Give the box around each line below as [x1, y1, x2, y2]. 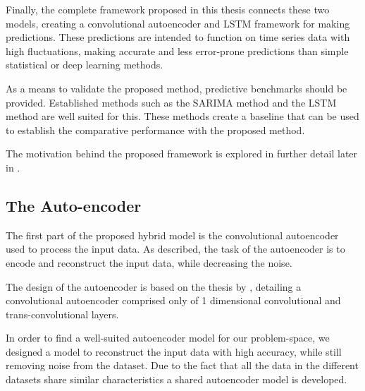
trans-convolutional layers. [6, 306, 119, 321]
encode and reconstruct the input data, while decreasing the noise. [6, 255, 292, 270]
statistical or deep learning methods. [6, 57, 163, 72]
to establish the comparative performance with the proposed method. [6, 122, 305, 137]
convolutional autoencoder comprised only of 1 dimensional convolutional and [6, 293, 341, 308]
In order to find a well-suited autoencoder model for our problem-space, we [6, 330, 330, 345]
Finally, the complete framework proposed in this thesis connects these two [6, 2, 330, 16]
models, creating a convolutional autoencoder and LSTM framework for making [6, 16, 350, 30]
